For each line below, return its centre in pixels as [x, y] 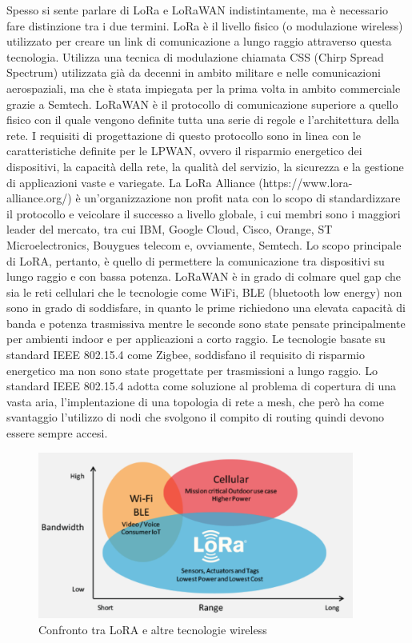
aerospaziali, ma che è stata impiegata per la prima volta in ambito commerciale [204, 88]
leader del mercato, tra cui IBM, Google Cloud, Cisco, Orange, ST [170, 229]
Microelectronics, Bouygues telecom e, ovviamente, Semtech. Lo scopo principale [204, 244]
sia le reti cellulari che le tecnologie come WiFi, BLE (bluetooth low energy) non [204, 292]
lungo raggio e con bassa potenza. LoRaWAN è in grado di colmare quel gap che [204, 276]
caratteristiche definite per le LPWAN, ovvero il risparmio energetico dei [184, 151]
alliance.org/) [39, 198]
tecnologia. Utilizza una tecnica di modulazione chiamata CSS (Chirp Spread [195, 56]
